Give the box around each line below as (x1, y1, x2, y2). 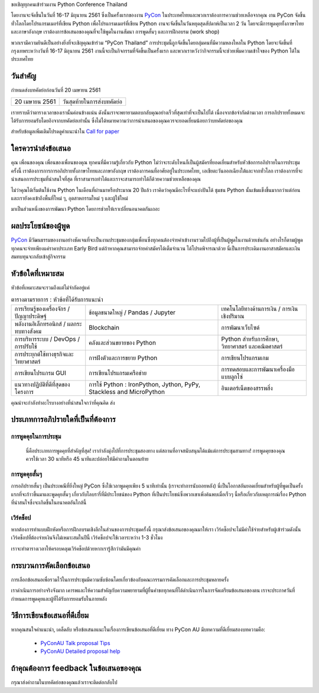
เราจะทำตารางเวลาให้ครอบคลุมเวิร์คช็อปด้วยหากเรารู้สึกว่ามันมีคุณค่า (11, 545, 141, 552)
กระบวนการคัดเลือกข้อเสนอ (11, 560, 90, 570)
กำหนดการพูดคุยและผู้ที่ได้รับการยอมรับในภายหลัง (11, 595, 108, 602)
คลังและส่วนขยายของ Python (89, 339, 157, 347)
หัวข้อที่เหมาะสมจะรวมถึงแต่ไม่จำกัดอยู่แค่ (11, 284, 90, 291)
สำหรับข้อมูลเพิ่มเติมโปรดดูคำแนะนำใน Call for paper (11, 128, 120, 135)
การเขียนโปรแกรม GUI (14, 369, 66, 377)
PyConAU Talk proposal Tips (40, 639, 110, 646)
